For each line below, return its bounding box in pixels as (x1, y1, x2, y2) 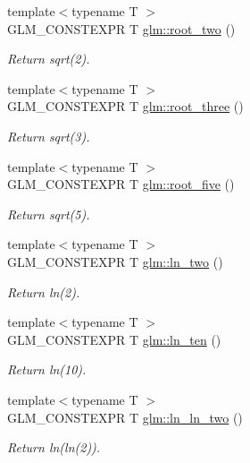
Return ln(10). (7, 360, 87, 379)
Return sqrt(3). (7, 126, 90, 145)
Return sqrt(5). (7, 204, 90, 223)
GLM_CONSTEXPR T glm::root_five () (7, 175, 235, 193)
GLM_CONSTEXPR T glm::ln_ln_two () (7, 407, 243, 426)
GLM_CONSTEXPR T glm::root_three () (7, 97, 244, 116)
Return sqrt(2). (7, 49, 90, 68)
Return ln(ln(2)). (7, 438, 101, 457)
